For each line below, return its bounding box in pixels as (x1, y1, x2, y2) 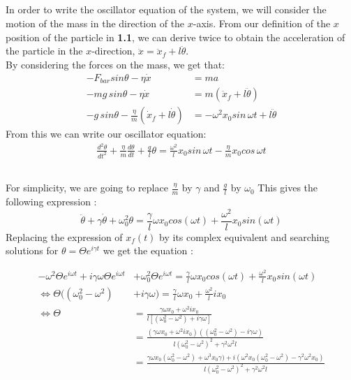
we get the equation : (103, 243, 193, 258)
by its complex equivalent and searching (159, 229, 330, 244)
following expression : (6, 193, 97, 208)
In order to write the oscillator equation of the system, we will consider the (6, 2, 327, 17)
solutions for (6, 243, 59, 258)
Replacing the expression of (6, 229, 123, 244)
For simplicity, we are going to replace (6, 180, 168, 195)
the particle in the (6, 43, 83, 58)
